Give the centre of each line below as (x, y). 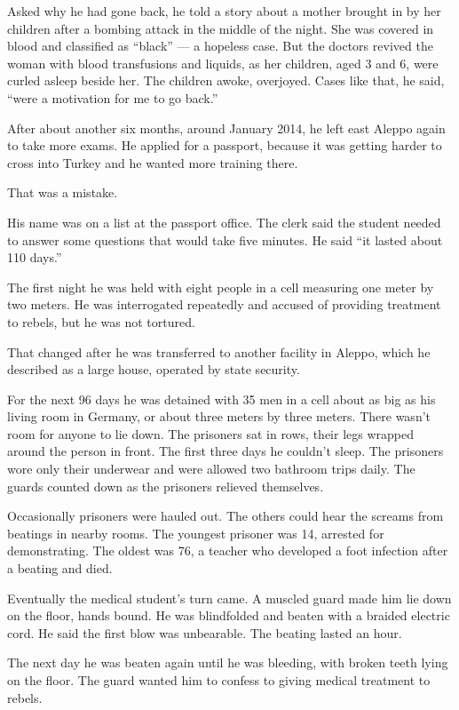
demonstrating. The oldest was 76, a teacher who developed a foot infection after (228, 550)
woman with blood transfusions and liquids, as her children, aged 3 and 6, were (223, 63)
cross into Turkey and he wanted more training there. (153, 162)
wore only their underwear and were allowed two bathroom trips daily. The (211, 469)
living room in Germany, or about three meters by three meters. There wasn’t (219, 416)
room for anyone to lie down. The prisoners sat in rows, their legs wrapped (210, 433)
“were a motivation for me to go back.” (113, 97)
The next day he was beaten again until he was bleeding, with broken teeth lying (228, 662)
